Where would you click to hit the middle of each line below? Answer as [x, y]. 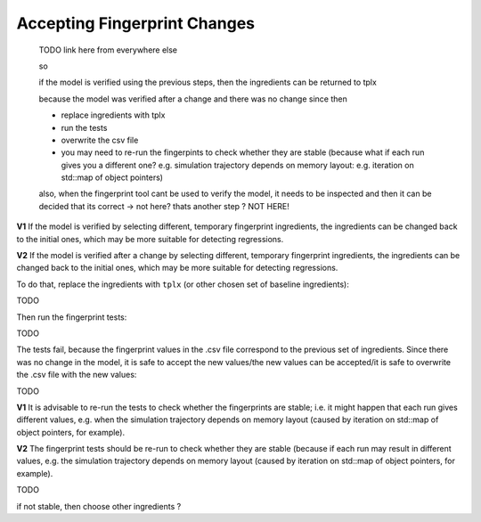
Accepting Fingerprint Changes [136, 23]
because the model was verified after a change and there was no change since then [193, 99]
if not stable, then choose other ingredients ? [99, 506]
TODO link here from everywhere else [108, 50]
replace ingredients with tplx [113, 115]
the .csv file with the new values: [77, 375]
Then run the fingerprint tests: [72, 317]
